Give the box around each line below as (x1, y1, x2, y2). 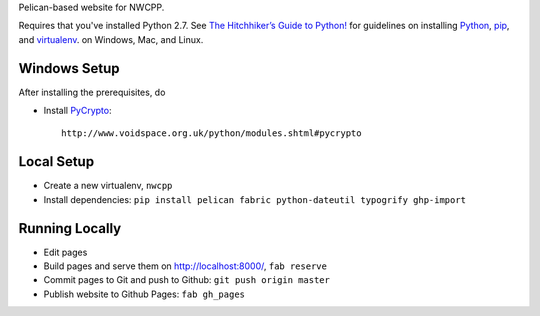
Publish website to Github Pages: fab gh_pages (43, 288, 245, 300)
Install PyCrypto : (43, 105, 112, 117)
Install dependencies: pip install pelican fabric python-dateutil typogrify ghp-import (43, 193, 467, 205)
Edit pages (43, 246, 88, 258)
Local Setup (18, 153, 95, 170)
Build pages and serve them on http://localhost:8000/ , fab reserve (43, 260, 327, 272)
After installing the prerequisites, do (18, 86, 166, 98)
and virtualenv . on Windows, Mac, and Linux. (18, 33, 204, 45)
